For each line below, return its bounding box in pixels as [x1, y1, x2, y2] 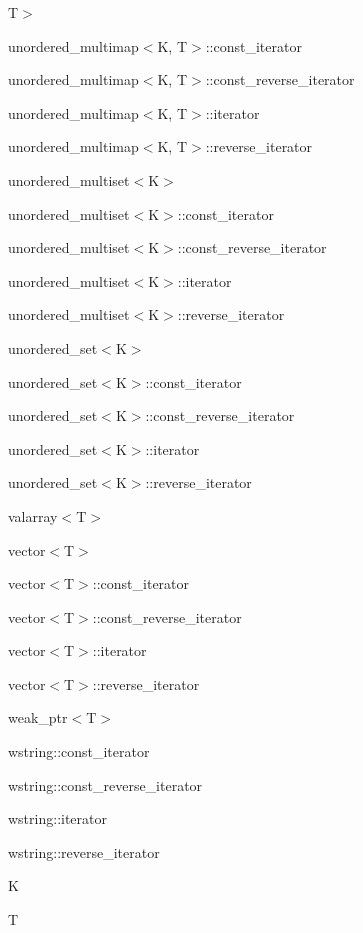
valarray [8, 505, 58, 526]
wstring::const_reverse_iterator [8, 774, 203, 795]
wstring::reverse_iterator [8, 841, 160, 862]
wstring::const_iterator [8, 741, 150, 762]
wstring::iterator [8, 808, 107, 829]
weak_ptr [8, 707, 68, 728]
